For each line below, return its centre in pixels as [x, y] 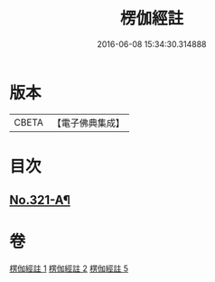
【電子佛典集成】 [88, 123]
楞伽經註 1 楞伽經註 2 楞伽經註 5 [69, 268]
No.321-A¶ [40, 200]
